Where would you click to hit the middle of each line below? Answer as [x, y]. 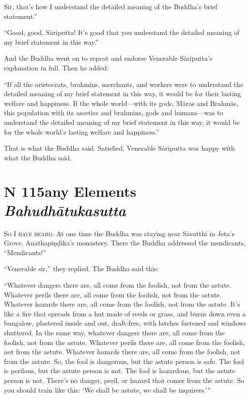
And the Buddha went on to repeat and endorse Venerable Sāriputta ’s [108, 58]
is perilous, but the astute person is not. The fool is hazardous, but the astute [120, 371]
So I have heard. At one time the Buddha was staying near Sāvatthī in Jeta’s [119, 233]
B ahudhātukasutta [65, 210]
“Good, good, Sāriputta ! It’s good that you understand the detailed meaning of [122, 32]
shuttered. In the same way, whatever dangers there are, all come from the [114, 332]
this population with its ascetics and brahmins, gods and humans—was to [114, 112]
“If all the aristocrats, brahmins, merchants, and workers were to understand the [124, 84]
